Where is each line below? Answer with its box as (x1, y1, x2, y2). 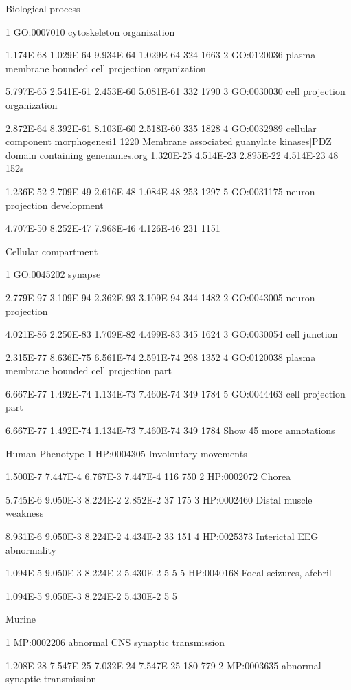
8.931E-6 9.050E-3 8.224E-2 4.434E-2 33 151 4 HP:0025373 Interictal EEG (5, 529, 319, 543)
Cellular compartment (5, 244, 98, 258)
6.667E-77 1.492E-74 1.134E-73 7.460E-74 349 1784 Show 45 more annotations (5, 423, 335, 438)
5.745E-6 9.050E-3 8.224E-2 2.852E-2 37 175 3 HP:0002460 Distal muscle (5, 492, 313, 506)
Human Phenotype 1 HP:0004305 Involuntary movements (5, 446, 247, 460)
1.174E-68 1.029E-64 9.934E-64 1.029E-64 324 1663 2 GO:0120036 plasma (5, 47, 316, 62)
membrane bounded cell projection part (5, 363, 172, 378)
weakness (5, 506, 44, 520)
